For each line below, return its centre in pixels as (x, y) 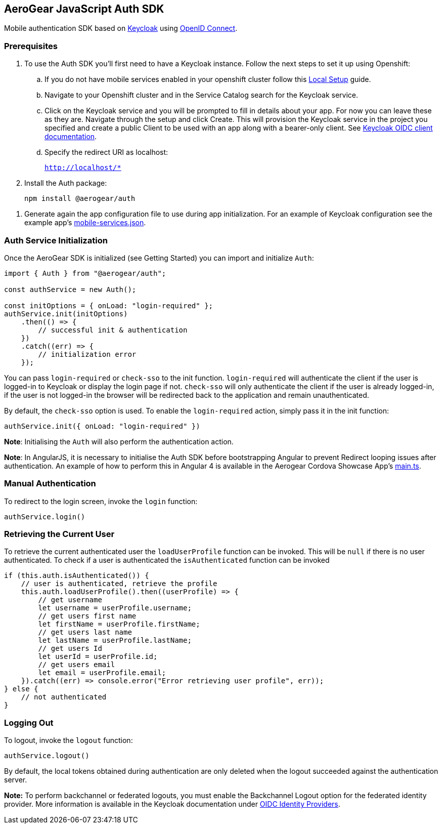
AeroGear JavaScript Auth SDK (84, 9)
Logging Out (29, 722)
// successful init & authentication (113, 330)
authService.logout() (47, 756)
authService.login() (45, 516)
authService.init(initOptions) (66, 314)
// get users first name (87, 616)
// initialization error (87, 354)
